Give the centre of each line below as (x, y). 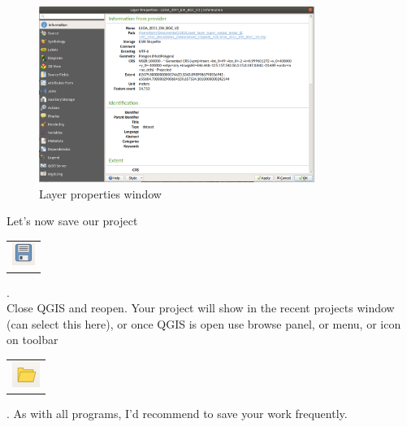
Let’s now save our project (72, 221)
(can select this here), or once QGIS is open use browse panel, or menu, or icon (204, 323)
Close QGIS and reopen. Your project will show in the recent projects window (201, 308)
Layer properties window (100, 193)
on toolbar (32, 340)
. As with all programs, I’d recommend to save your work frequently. (177, 413)
